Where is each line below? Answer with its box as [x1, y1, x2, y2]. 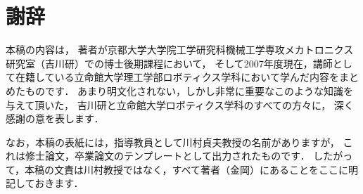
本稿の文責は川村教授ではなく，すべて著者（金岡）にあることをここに [25, 162, 349, 176]
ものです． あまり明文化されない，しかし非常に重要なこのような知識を [25, 83, 354, 98]
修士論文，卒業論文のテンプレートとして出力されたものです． [25, 148, 310, 163]
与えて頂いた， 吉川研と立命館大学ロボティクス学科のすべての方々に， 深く [6, 97, 354, 112]
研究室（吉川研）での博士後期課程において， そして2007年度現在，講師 [6, 56, 333, 70]
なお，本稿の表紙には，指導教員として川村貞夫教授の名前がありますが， [6, 134, 340, 149]
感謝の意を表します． [6, 111, 104, 126]
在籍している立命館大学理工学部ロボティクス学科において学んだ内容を [15, 70, 339, 84]
